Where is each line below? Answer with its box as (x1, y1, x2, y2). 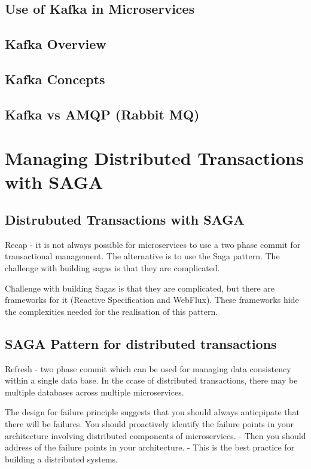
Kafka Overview (5, 35, 106, 53)
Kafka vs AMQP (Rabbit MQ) (5, 105, 200, 123)
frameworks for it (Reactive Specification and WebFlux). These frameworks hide (5, 293, 299, 306)
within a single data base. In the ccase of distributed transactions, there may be (5, 374, 298, 387)
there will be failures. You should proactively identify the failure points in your (5, 418, 294, 430)
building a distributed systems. (5, 452, 118, 465)
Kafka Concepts (5, 69, 105, 88)
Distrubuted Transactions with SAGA (5, 210, 245, 229)
